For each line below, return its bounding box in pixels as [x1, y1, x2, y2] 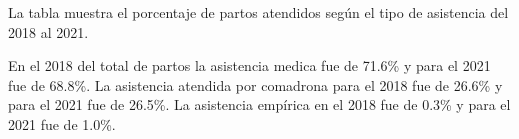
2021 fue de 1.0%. [8, 113, 116, 134]
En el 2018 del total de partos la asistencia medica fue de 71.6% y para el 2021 [8, 55, 491, 76]
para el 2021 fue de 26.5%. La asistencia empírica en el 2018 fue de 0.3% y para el [8, 94, 511, 115]
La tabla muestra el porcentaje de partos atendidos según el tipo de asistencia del [8, 2, 509, 22]
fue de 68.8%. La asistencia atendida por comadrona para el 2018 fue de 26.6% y [8, 74, 503, 95]
